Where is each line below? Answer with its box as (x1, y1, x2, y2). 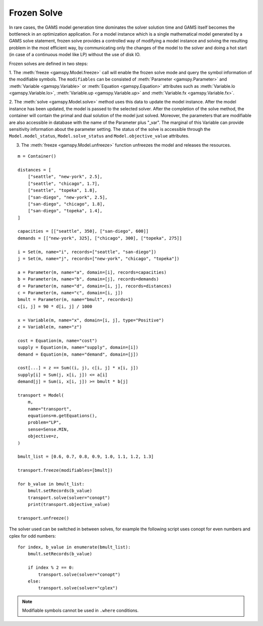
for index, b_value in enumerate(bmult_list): (18, 545, 131, 550)
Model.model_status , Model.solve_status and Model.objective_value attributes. (9, 133, 189, 139)
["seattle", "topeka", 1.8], (27, 188, 97, 193)
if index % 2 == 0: (27, 565, 75, 570)
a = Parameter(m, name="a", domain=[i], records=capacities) (18, 269, 167, 275)
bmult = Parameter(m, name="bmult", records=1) (18, 297, 133, 303)
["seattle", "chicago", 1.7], (27, 181, 100, 186)
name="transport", (27, 406, 72, 412)
